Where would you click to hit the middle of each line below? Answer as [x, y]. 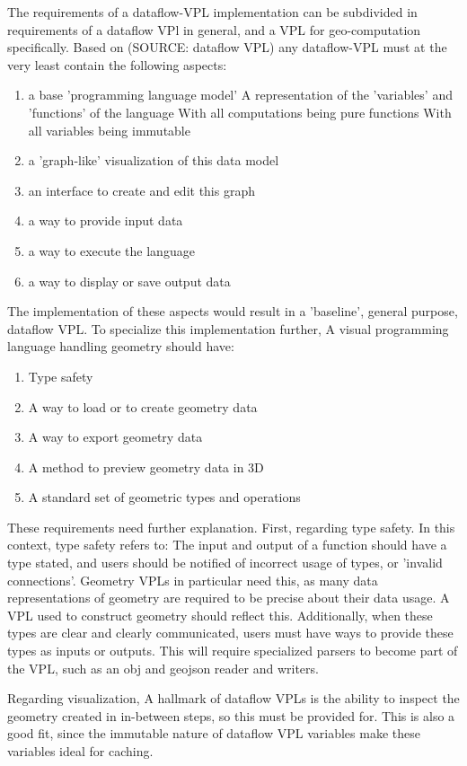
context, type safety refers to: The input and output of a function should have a [227, 545]
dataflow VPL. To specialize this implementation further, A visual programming [228, 328]
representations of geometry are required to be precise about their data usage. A [229, 598]
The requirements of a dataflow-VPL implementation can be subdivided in [212, 12]
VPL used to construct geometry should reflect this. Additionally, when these [220, 615]
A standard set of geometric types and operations [164, 497]
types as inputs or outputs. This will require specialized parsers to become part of [233, 651]
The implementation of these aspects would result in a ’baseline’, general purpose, [233, 311]
